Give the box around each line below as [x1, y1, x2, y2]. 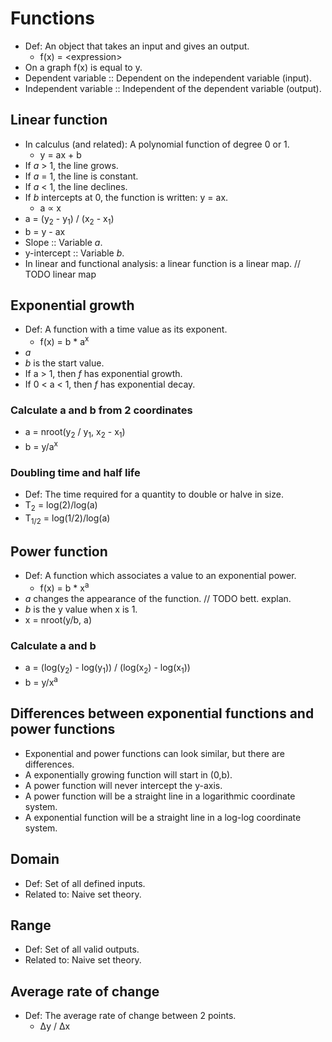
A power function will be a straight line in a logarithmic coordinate [24, 790, 296, 802]
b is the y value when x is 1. [24, 603, 138, 616]
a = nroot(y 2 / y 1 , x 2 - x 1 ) [24, 426, 126, 441]
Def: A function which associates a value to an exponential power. [24, 570, 297, 582]
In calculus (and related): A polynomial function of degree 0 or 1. [24, 138, 290, 150]
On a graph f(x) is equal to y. [24, 61, 143, 73]
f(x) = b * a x [39, 334, 90, 348]
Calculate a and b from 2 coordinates [10, 403, 193, 417]
